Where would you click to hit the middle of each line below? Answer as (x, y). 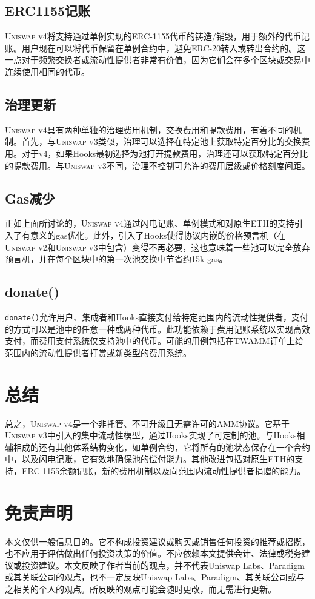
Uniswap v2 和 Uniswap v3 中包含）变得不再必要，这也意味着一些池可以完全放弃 (157, 247)
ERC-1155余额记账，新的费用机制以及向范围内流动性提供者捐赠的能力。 (164, 470)
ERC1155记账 (48, 11)
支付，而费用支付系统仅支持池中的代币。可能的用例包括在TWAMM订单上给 (154, 341)
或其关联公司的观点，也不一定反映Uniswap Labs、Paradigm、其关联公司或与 (155, 577)
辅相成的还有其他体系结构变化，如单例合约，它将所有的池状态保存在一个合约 (157, 447)
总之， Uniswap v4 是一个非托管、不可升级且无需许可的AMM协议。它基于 (147, 423)
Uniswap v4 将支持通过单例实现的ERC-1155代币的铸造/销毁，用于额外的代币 (153, 36)
